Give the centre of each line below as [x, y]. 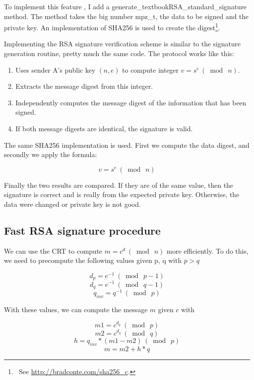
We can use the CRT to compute [53, 250]
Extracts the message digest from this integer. [84, 86]
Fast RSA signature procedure [82, 230]
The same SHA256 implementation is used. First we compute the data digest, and [127, 145]
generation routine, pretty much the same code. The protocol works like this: [119, 53]
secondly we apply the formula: [51, 154]
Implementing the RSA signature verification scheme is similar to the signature [122, 44]
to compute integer [150, 70]
